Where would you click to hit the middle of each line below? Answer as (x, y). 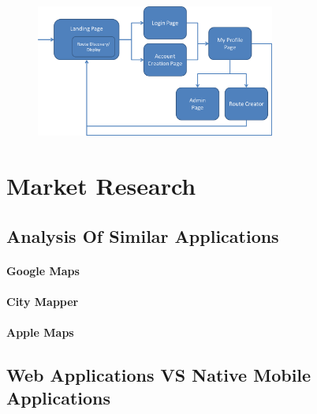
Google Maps (43, 270)
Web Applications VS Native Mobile (159, 375)
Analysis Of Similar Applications (143, 235)
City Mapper (43, 301)
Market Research (101, 186)
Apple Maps (40, 332)
